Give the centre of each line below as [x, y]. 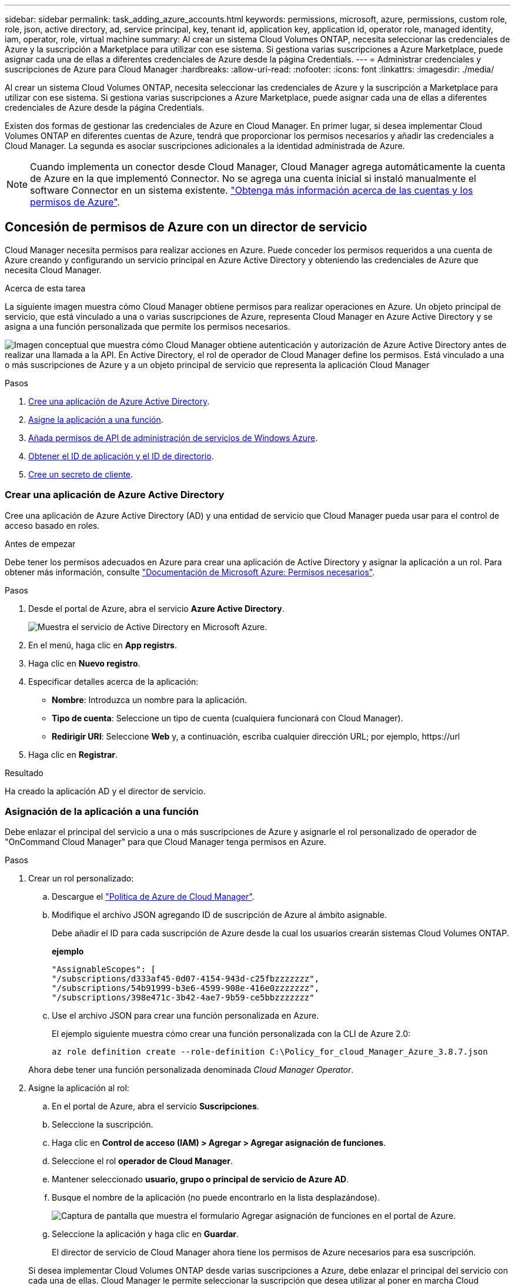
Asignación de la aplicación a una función [102, 811]
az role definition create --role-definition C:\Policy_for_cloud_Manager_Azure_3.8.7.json [270, 1052]
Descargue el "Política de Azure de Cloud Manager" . [153, 897]
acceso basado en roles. [52, 525]
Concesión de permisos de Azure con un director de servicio [186, 227]
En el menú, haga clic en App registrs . [103, 645]
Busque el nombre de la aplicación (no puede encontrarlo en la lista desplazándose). [216, 1198]
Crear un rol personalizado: [81, 879]
